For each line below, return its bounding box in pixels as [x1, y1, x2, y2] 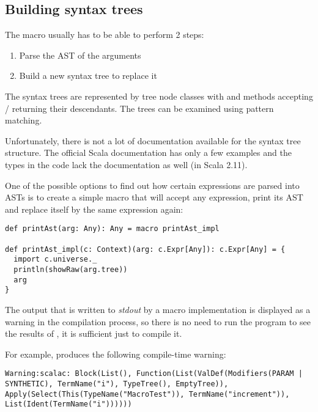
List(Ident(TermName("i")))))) [5, 400, 132, 409]
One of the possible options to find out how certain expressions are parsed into [5, 178, 300, 191]
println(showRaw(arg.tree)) [13, 265, 128, 274]
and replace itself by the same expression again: [5, 202, 183, 215]
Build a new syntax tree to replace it [19, 69, 157, 82]
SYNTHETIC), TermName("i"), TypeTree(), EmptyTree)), [5, 379, 229, 388]
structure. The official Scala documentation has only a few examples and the [5, 146, 292, 159]
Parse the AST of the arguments [19, 48, 141, 61]
